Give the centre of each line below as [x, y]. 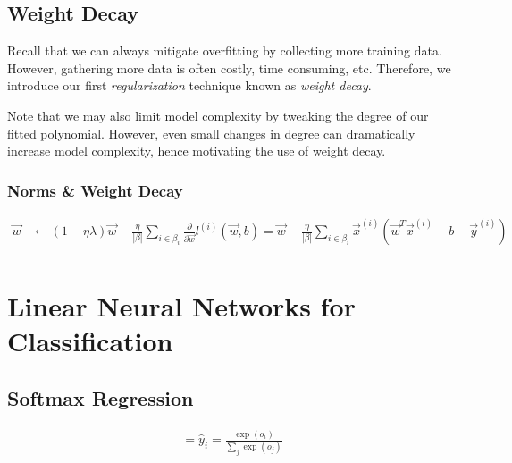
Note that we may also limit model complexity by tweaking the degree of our [218, 115]
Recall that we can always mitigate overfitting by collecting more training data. [225, 51]
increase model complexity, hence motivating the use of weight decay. [197, 151]
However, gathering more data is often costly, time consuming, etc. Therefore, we [229, 67]
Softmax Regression [101, 398]
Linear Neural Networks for [181, 306]
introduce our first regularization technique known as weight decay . [189, 85]
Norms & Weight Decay [95, 190]
